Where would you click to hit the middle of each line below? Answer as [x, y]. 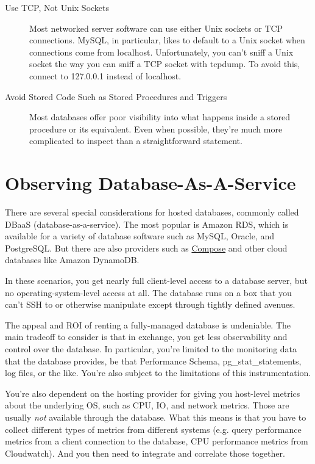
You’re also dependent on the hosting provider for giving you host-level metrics [153, 393]
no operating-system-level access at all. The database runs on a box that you [148, 292]
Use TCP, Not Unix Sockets [57, 7]
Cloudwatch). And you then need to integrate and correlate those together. [145, 453]
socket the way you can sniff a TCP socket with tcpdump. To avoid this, [165, 64]
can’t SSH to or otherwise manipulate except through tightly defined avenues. [150, 304]
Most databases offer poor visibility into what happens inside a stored [160, 117]
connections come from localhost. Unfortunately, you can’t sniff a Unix [161, 52]
